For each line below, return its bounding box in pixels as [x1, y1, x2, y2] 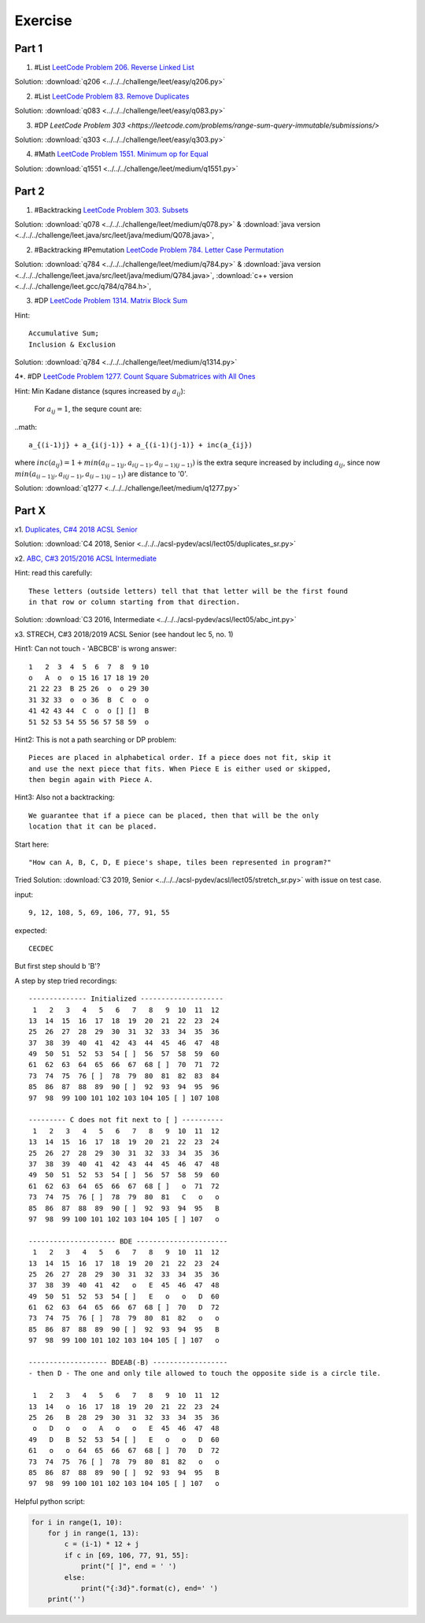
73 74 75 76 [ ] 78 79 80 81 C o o [28, 1193, 220, 1202]
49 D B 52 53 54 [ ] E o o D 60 [28, 1435, 220, 1444]
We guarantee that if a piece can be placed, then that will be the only [28, 811, 320, 820]
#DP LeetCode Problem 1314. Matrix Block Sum [34, 296, 188, 306]
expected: [14, 925, 47, 935]
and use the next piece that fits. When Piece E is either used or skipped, [28, 764, 332, 773]
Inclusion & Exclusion [28, 339, 116, 349]
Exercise [14, 12, 72, 29]
